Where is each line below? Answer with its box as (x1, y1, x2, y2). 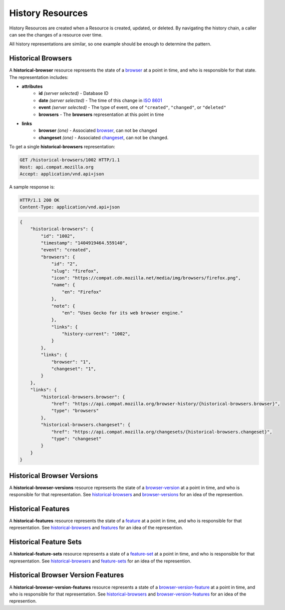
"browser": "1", (51, 359, 91, 365)
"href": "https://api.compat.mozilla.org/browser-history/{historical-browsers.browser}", (51, 401, 281, 407)
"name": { (51, 282, 75, 288)
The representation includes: (9, 74, 68, 80)
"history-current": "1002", (61, 331, 131, 337)
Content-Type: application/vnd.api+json (19, 204, 120, 210)
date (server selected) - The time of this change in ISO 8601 (38, 97, 162, 103)
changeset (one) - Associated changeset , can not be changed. (38, 134, 169, 140)
